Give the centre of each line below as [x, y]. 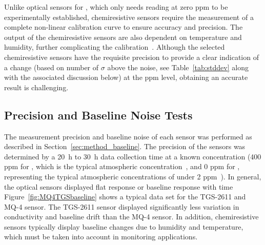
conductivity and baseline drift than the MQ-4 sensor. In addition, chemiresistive [131, 217]
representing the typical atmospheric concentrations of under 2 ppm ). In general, [133, 176]
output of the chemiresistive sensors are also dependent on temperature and [123, 37]
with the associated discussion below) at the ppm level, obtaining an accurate [126, 77]
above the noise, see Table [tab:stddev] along [178, 67]
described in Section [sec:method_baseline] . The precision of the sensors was [125, 146]
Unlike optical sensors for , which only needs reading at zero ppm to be [116, 7]
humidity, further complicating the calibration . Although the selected [115, 47]
